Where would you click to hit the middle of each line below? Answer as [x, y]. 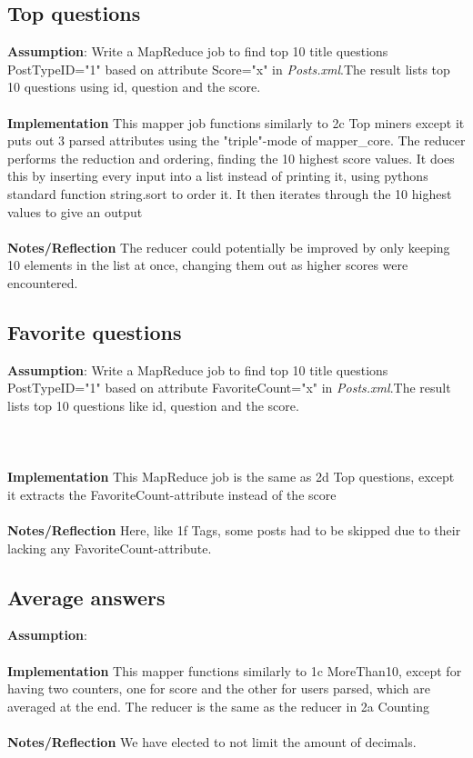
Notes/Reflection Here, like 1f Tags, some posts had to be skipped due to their [234, 530]
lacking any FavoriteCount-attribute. [110, 548]
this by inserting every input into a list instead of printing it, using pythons [218, 176]
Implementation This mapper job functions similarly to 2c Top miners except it [236, 122]
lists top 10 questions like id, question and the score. [153, 405]
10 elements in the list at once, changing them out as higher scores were [208, 265]
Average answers [86, 597]
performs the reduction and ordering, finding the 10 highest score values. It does [231, 158]
